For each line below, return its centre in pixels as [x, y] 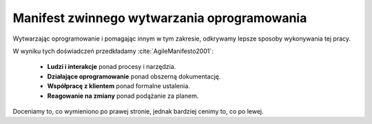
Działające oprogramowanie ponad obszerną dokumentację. [134, 76]
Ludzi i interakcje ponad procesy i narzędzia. [112, 67]
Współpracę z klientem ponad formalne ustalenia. [119, 86]
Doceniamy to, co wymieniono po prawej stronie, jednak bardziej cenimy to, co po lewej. [138, 111]
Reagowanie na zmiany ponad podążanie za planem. [123, 96]
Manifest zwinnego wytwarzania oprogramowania [160, 18]
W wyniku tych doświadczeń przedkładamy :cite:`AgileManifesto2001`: [113, 51]
